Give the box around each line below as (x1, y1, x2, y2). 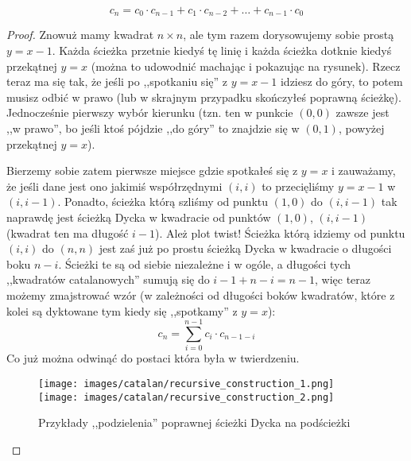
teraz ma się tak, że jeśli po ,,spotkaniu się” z (6, 73, 227, 90)
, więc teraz (315, 271, 371, 288)
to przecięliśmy (262, 177, 335, 194)
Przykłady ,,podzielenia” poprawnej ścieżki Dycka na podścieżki (38, 414, 351, 431)
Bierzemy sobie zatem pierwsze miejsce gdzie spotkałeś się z (6, 162, 298, 179)
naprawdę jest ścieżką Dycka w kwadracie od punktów (6, 208, 271, 225)
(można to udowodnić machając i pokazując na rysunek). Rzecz (91, 57, 401, 74)
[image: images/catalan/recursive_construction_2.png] (38, 391, 335, 403)
